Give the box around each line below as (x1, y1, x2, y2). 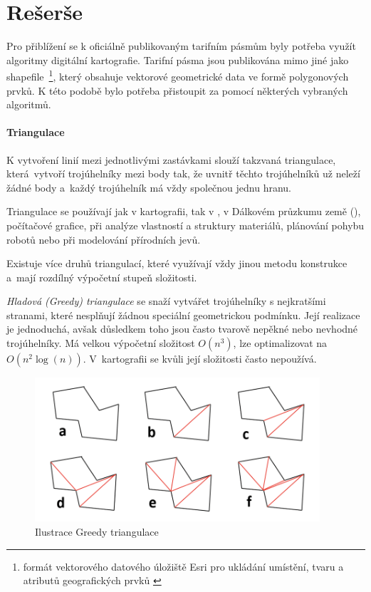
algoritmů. (6, 97, 51, 112)
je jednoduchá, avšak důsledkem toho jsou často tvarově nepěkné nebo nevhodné (6, 321, 358, 336)
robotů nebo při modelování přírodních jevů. (6, 232, 201, 246)
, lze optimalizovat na (233, 336, 328, 350)
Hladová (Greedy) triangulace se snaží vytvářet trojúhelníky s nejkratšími (6, 294, 326, 308)
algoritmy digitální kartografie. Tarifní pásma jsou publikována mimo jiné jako (6, 52, 349, 67)
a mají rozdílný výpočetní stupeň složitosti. (6, 269, 197, 284)
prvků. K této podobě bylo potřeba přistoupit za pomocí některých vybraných (6, 83, 348, 98)
